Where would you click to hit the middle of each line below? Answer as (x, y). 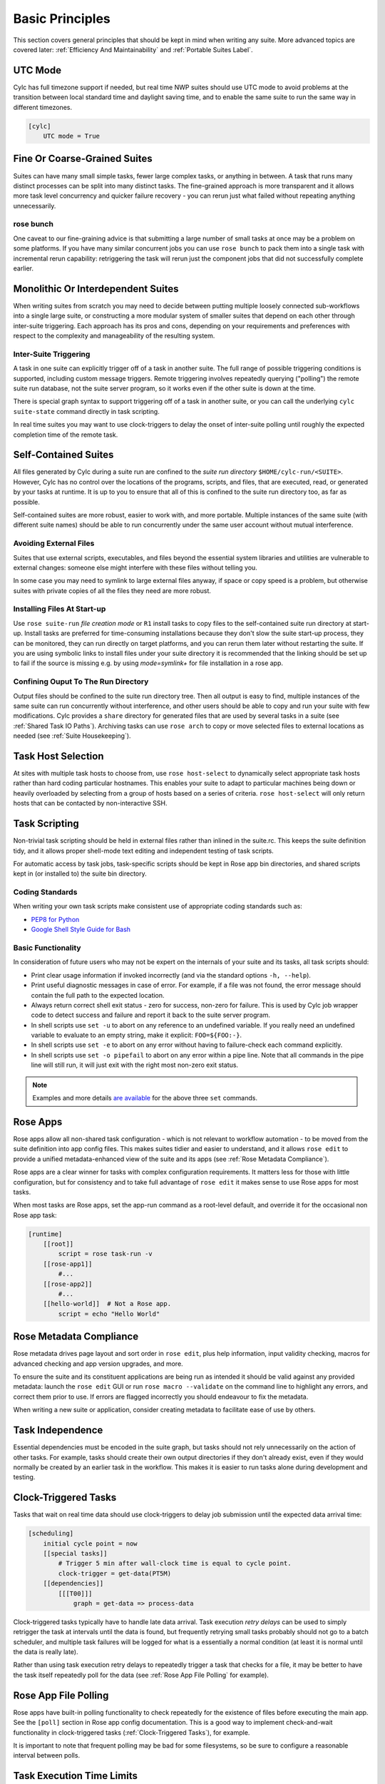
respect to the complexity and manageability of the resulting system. (114, 336)
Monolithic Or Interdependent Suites (96, 289)
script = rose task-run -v (105, 1254)
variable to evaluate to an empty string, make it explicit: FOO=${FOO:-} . (137, 1035)
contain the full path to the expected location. (98, 995)
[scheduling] (51, 1534)
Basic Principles (62, 19)
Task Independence (58, 1430)
